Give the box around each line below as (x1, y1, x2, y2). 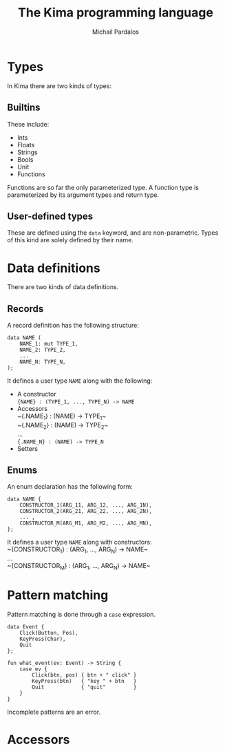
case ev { (19, 666, 48, 673)
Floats (17, 140, 35, 149)
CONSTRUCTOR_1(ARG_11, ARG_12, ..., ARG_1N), (19, 502, 153, 509)
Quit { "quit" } (32, 684, 137, 690)
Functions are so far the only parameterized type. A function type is (7, 183, 200, 191)
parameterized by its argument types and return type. (7, 191, 160, 199)
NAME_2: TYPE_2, (19, 346, 67, 354)
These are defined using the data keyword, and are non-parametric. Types (7, 229, 219, 237)
